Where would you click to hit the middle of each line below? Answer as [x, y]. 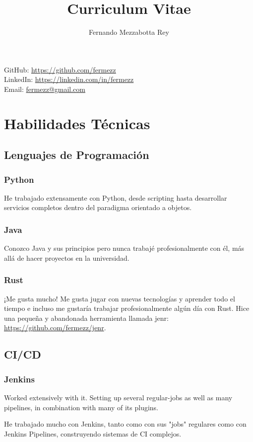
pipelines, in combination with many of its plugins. [81, 407]
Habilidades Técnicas [77, 123]
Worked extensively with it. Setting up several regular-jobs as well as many [118, 398]
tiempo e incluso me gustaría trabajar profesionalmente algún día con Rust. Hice [127, 308]
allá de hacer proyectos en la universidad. [67, 258]
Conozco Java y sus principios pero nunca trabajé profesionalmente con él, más [124, 248]
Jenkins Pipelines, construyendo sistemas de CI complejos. [93, 433]
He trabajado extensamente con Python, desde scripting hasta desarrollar [116, 197]
